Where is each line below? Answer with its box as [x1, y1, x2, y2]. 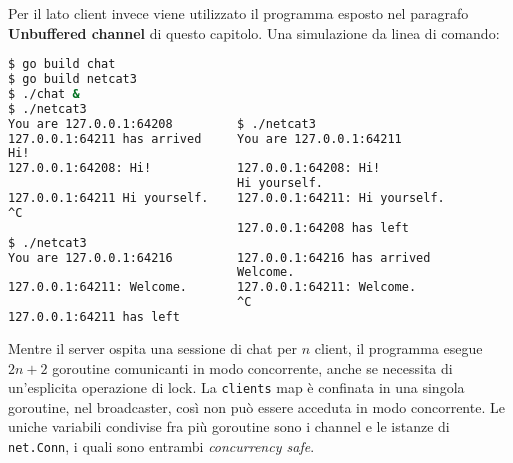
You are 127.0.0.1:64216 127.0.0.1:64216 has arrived [8, 250, 431, 265]
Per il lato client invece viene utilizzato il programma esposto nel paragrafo [8, 3, 469, 23]
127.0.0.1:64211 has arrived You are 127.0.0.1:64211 [8, 131, 402, 146]
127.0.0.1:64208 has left [237, 220, 409, 235]
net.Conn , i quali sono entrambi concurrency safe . [8, 435, 315, 456]
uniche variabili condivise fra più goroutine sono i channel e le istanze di [8, 416, 450, 437]
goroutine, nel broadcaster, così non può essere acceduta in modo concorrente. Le [8, 396, 505, 417]
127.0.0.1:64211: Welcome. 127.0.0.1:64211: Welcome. [8, 280, 417, 295]
